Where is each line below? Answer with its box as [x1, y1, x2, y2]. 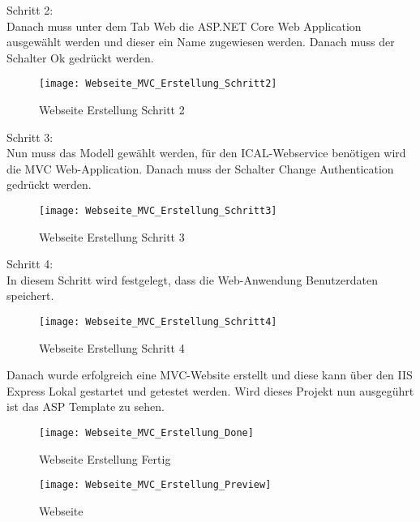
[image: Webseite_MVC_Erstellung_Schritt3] [39, 205, 277, 216]
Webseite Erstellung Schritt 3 [39, 228, 185, 245]
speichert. [6, 287, 54, 304]
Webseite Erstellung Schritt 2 [39, 101, 185, 118]
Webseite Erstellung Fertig [39, 450, 171, 467]
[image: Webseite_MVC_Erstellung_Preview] [39, 479, 272, 491]
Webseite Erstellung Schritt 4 [39, 339, 185, 356]
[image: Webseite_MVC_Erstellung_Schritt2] [39, 78, 277, 90]
